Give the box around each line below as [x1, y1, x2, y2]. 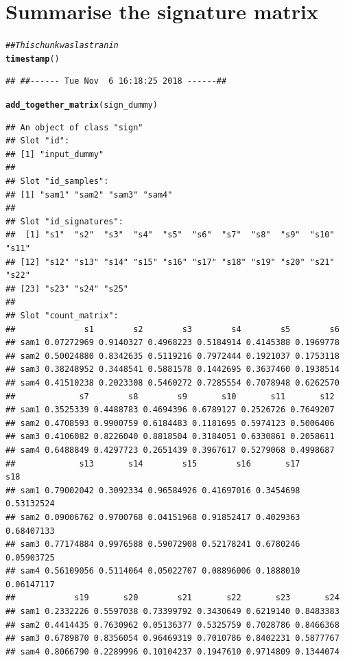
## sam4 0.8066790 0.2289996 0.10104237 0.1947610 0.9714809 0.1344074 [5, 646, 340, 657]
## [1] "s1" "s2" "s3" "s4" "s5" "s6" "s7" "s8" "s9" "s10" [5, 230, 335, 240]
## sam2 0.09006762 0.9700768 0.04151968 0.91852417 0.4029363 [5, 512, 300, 522]
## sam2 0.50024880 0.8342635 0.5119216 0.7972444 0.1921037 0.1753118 [5, 351, 340, 361]
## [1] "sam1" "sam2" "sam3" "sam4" [5, 189, 173, 200]
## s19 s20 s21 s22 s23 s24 [5, 593, 340, 603]
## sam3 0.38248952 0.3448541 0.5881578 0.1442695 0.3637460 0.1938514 [5, 364, 340, 375]
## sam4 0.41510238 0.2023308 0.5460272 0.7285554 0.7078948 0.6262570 [5, 377, 340, 388]
